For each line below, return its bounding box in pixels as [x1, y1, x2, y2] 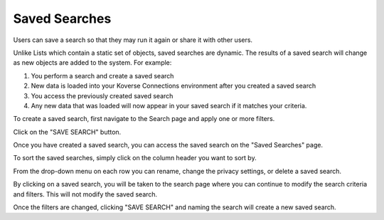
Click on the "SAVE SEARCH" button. [13, 127, 122, 136]
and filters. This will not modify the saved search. [13, 189, 158, 199]
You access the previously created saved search [31, 91, 174, 100]
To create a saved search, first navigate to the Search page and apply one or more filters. [13, 115, 275, 123]
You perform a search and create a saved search [31, 71, 174, 80]
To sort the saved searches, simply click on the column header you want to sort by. [13, 154, 257, 162]
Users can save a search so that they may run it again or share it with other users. [13, 36, 252, 44]
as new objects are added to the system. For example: [13, 58, 172, 67]
